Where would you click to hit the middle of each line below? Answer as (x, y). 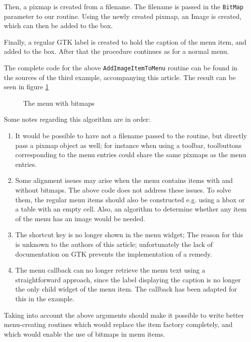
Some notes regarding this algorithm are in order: (77, 119)
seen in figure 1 (26, 87)
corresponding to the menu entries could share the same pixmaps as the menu (131, 155)
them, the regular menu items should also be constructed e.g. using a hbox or (130, 199)
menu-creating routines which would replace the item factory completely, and (118, 324)
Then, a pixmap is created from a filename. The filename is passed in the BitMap (124, 6)
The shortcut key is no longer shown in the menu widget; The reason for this (129, 235)
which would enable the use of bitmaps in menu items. (85, 334)
